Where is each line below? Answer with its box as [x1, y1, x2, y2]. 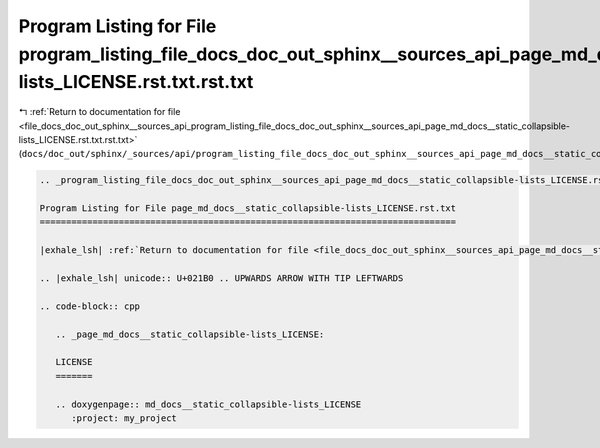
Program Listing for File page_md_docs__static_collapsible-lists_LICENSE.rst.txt [39, 203, 457, 214]
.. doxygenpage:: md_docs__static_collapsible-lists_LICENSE [55, 398, 362, 410]
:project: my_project [71, 412, 177, 424]
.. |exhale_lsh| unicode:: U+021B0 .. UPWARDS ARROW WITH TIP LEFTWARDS [39, 273, 404, 284]
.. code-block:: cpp [39, 300, 140, 312]
